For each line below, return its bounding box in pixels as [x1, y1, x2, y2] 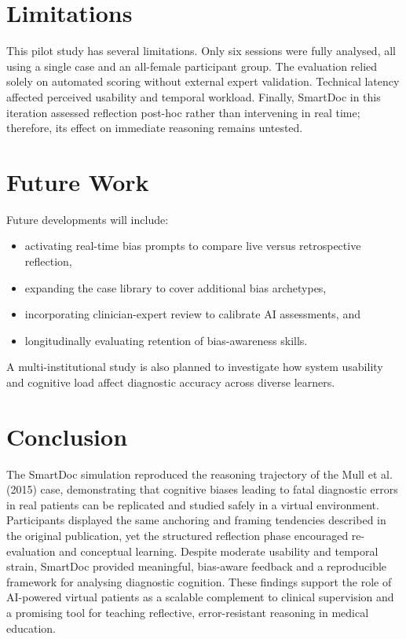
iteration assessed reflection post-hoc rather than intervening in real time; [6, 104, 360, 120]
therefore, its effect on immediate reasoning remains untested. [6, 119, 303, 136]
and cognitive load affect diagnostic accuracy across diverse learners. [6, 373, 335, 390]
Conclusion [6, 420, 128, 452]
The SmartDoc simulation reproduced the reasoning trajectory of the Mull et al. [6, 465, 393, 482]
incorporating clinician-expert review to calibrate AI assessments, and [24, 306, 360, 322]
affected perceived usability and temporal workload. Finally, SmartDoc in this [6, 88, 381, 105]
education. [6, 619, 57, 636]
